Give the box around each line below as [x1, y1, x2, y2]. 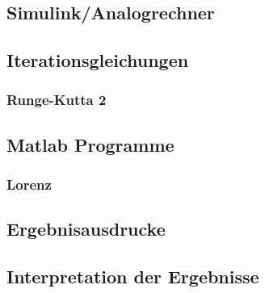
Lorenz [6, 174, 52, 195]
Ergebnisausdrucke [6, 216, 166, 241]
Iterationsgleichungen [6, 48, 189, 73]
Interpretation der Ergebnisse [6, 264, 259, 289]
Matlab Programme [6, 132, 175, 157]
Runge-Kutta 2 [6, 90, 107, 110]
